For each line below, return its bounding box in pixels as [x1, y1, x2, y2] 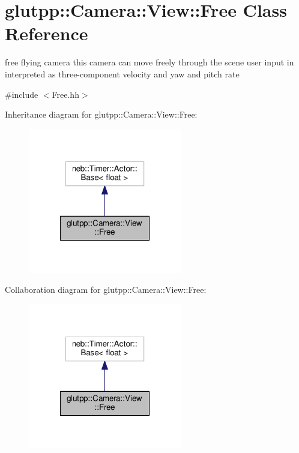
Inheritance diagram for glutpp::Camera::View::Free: [5, 108, 198, 121]
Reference [5, 21, 88, 46]
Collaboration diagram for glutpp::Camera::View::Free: [5, 283, 207, 296]
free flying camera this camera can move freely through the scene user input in [5, 56, 294, 68]
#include [5, 88, 38, 100]
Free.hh [52, 88, 79, 100]
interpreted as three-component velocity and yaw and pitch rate [5, 67, 240, 80]
